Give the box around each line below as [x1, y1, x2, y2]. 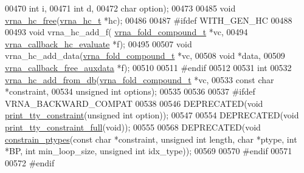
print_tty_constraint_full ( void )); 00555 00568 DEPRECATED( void [5, 120, 261, 133]
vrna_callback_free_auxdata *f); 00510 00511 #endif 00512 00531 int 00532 [5, 61, 292, 73]
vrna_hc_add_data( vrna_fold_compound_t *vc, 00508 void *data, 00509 [5, 49, 285, 62]
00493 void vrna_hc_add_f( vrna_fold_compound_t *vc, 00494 [5, 25, 248, 38]
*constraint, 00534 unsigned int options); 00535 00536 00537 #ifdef [5, 85, 255, 98]
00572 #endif [5, 156, 55, 169]
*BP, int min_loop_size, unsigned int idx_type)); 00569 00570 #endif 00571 [5, 144, 292, 157]
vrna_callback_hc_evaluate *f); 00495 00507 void [5, 37, 192, 50]
